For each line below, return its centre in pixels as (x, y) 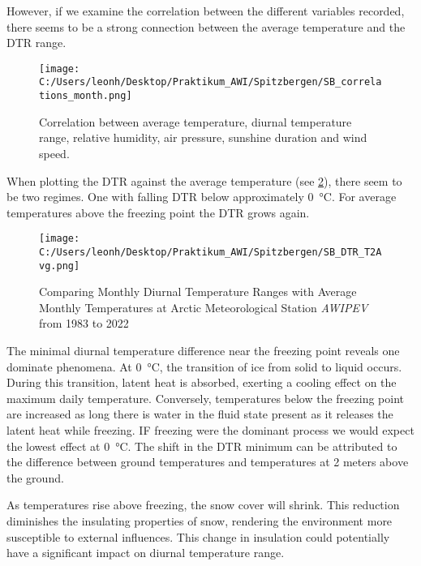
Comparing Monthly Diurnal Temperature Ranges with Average (198, 292)
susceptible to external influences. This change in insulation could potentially (198, 536)
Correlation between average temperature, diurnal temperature (195, 121)
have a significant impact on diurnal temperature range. (146, 553)
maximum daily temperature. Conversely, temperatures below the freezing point (205, 398)
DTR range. (37, 43)
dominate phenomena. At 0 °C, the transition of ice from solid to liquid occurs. (204, 366)
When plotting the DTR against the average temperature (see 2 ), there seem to (204, 180)
